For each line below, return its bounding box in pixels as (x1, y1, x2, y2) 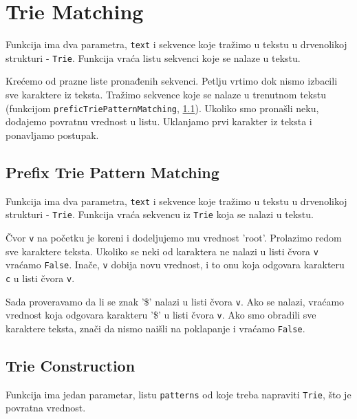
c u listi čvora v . (6, 270, 75, 285)
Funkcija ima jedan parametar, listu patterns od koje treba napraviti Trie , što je (6, 387, 351, 401)
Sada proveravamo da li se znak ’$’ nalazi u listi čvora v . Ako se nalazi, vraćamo (6, 294, 345, 308)
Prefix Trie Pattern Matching (6, 161, 219, 182)
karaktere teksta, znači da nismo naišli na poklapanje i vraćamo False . (6, 321, 305, 335)
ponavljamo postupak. (6, 127, 99, 142)
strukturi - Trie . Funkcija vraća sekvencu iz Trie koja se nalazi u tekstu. (6, 207, 314, 222)
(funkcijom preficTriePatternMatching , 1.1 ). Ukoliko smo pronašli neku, (6, 100, 319, 115)
